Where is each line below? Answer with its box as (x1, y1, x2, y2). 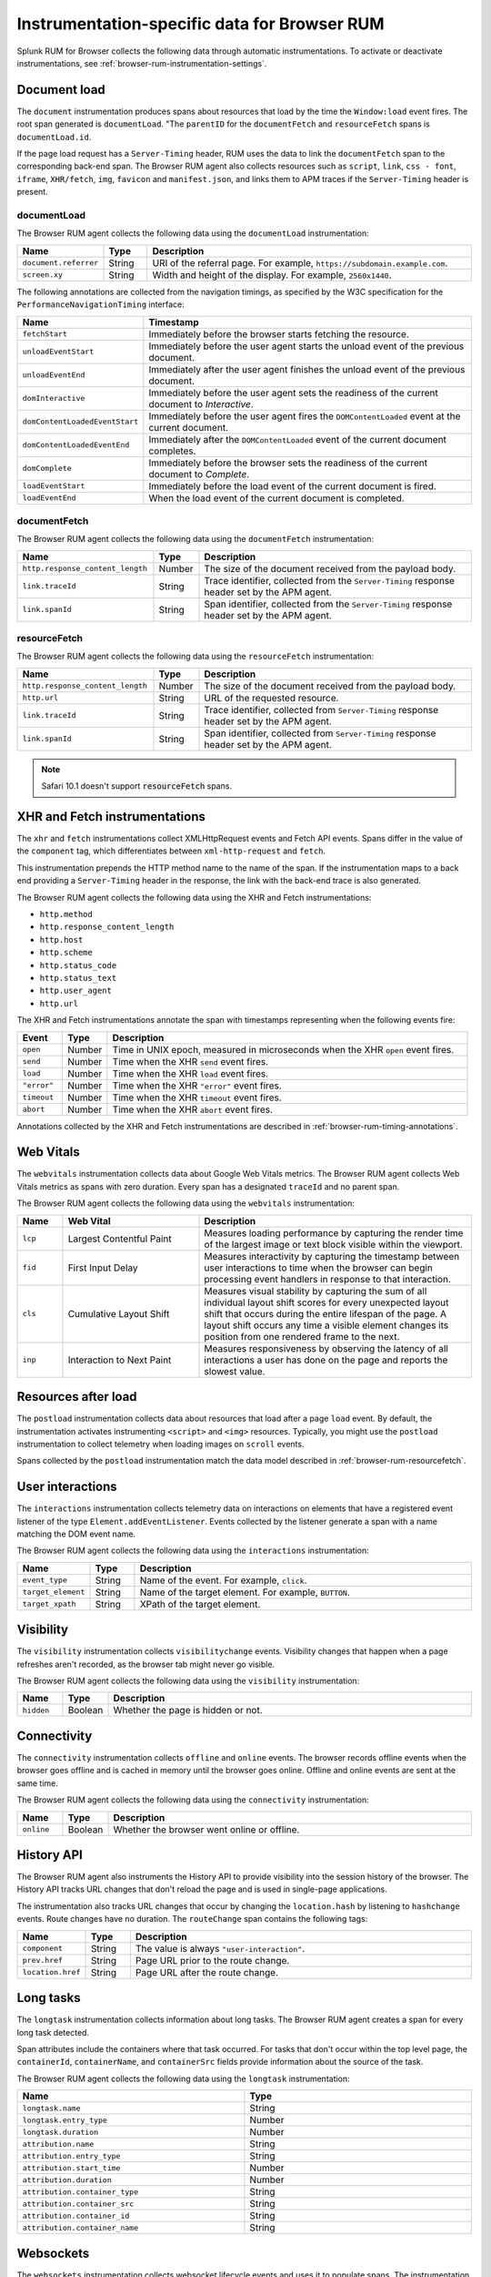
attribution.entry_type (22, 2150, 121, 2160)
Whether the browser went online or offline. (113, 1823, 300, 1835)
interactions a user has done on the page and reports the (204, 1353, 448, 1366)
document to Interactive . (148, 397, 254, 410)
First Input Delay (67, 1261, 138, 1274)
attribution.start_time (22, 2163, 121, 2172)
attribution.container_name (22, 2222, 139, 2232)
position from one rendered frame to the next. (204, 1330, 400, 1343)
